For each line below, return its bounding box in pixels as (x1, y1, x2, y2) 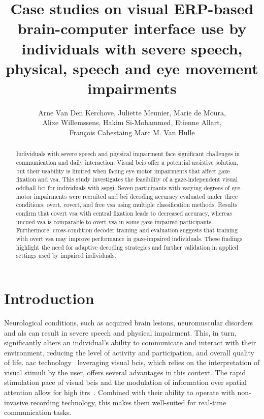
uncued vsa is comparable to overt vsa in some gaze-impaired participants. (16, 217, 213, 226)
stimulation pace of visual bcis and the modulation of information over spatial (4, 377, 247, 387)
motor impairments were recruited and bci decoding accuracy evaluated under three (16, 192, 238, 200)
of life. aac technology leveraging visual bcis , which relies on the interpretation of (4, 357, 260, 368)
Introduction (4, 287, 94, 308)
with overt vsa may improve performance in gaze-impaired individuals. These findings (16, 234, 243, 243)
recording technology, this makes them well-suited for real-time (30, 397, 226, 407)
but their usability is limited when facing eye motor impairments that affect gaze (16, 166, 230, 175)
